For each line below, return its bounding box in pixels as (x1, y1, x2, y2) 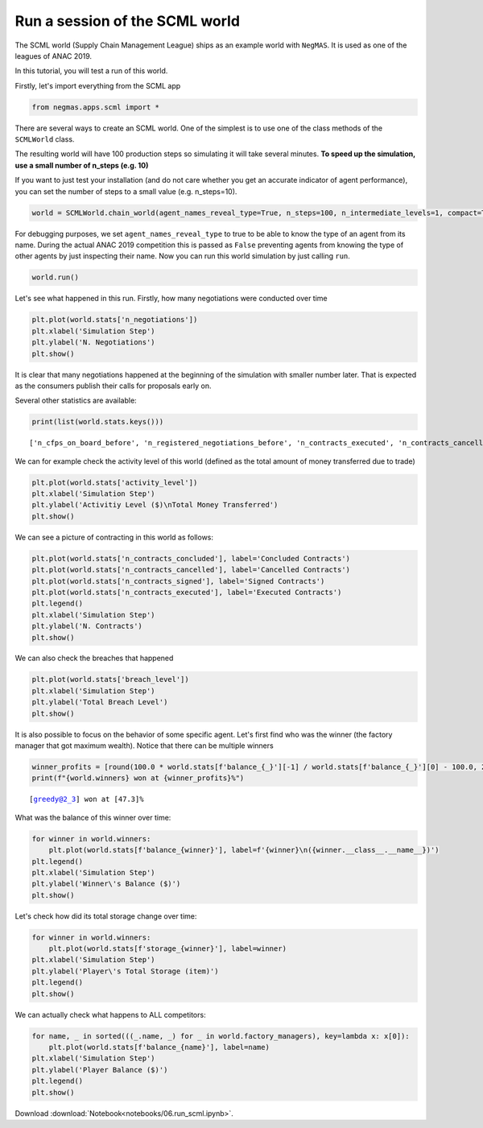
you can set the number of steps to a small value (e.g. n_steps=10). (14, 186, 237, 196)
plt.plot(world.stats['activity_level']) (31, 477, 198, 487)
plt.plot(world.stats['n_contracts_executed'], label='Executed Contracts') (31, 588, 342, 597)
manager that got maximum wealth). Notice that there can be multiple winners (14, 741, 274, 750)
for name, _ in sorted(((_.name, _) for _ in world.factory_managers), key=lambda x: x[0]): (31, 1031, 410, 1040)
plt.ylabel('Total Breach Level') (31, 697, 168, 707)
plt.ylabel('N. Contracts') (31, 622, 142, 631)
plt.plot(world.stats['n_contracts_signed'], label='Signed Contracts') (31, 576, 325, 585)
